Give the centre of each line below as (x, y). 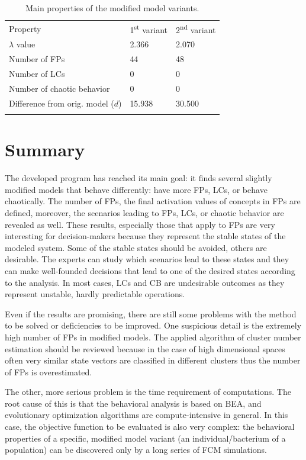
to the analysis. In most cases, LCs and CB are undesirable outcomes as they (145, 282)
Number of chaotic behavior (59, 88)
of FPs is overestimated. (49, 371)
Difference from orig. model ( (62, 103)
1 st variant (149, 28)
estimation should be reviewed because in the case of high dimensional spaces (145, 348)
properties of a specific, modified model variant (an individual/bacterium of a (145, 438)
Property (25, 28)
